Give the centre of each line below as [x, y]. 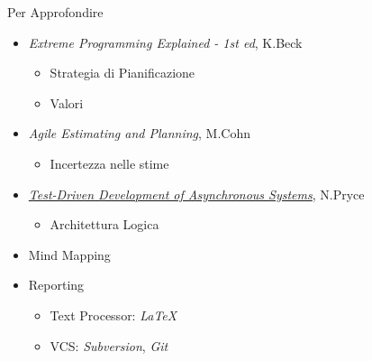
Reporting [56, 285]
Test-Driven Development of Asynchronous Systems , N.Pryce [196, 194]
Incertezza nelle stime [109, 163]
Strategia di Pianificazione [122, 73]
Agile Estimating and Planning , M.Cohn [140, 133]
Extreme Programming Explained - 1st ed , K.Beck [165, 42]
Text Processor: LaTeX [113, 315]
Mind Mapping [69, 254]
